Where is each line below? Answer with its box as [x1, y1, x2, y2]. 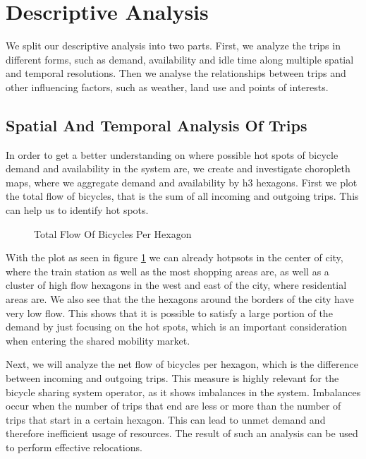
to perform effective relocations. [6, 439, 142, 454]
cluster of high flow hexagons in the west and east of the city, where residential [6, 278, 347, 292]
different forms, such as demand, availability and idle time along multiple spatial [6, 52, 354, 66]
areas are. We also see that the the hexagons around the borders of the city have [6, 292, 354, 306]
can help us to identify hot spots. [6, 203, 149, 217]
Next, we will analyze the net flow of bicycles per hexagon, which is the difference [6, 357, 358, 371]
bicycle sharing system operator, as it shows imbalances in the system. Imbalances [6, 384, 361, 399]
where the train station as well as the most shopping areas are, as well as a [6, 263, 329, 278]
